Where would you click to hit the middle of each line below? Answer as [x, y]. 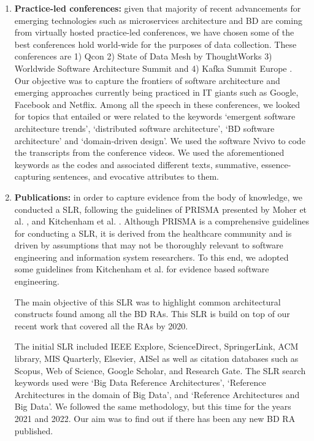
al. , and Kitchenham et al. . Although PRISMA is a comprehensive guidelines [162, 221]
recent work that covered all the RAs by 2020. [101, 325]
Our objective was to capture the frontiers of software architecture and [147, 80]
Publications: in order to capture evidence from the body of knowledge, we [158, 197]
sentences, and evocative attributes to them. [136, 176]
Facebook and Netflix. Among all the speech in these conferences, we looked [157, 104]
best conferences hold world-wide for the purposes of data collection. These [155, 44]
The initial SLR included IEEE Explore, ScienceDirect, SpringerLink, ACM [156, 346]
